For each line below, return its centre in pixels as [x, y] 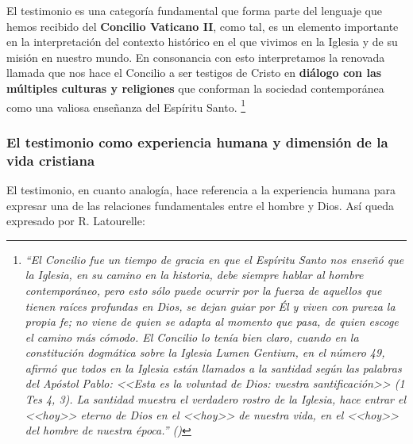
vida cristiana [51, 160]
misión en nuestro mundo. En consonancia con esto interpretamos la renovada [196, 57]
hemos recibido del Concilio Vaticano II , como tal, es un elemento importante [203, 26]
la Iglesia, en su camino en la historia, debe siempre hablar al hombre [194, 275]
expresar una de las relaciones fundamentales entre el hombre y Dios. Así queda [201, 205]
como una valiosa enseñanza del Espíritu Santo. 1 [126, 105]
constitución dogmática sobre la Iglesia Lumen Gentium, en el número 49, [205, 352]
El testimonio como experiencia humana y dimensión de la [197, 142]
